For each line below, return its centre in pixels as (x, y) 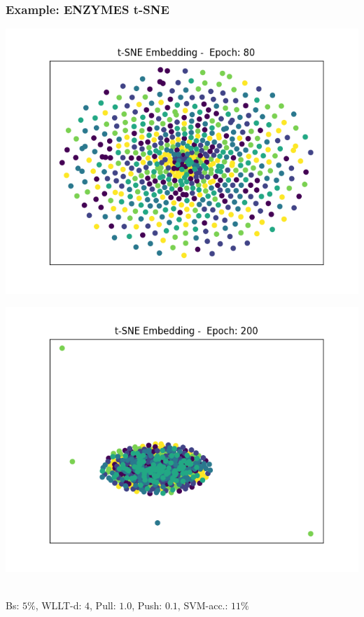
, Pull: (103, 605)
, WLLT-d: (58, 605)
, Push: (147, 605)
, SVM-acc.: (203, 605)
